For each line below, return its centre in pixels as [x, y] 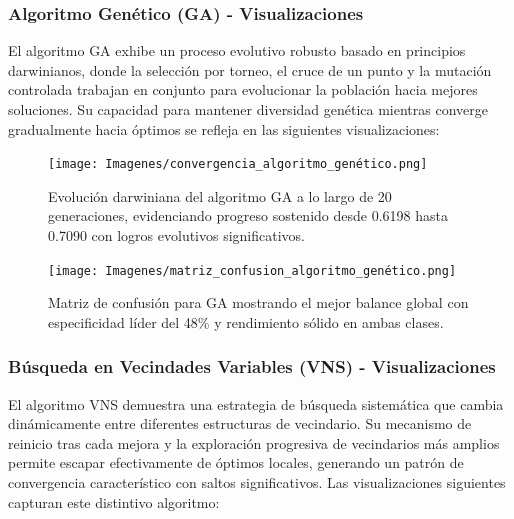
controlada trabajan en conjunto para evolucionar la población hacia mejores [243, 89]
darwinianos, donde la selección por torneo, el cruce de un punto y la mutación [250, 69]
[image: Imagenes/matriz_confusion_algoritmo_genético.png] [252, 270]
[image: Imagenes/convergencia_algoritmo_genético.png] [238, 164]
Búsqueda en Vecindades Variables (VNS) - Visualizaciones [252, 366]
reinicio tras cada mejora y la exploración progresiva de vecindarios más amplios [254, 442]
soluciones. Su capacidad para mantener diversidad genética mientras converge [248, 109]
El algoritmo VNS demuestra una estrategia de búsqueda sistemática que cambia [256, 403]
